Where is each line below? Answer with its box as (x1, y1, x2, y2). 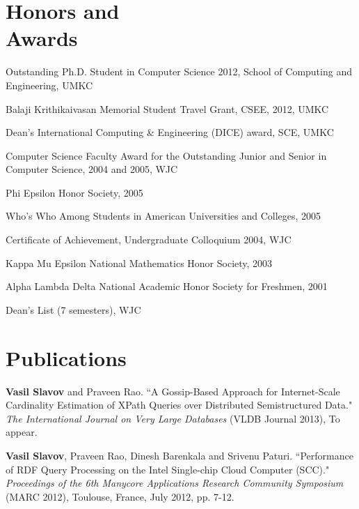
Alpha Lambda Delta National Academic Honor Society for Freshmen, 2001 (6, 279, 328, 294)
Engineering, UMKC (6, 77, 93, 92)
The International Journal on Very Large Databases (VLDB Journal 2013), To (6, 411, 340, 425)
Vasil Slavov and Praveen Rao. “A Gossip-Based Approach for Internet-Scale (6, 383, 340, 398)
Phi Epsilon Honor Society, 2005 (6, 185, 143, 199)
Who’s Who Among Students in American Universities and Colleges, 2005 (6, 208, 321, 223)
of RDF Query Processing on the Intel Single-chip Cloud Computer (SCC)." (6, 462, 330, 476)
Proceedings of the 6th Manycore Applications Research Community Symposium (6, 476, 344, 490)
